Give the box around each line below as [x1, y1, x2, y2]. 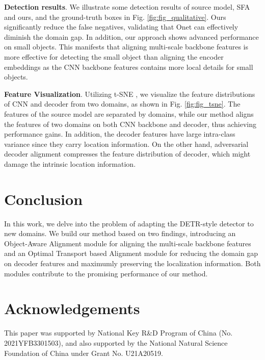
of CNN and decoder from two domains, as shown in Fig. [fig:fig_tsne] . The [4, 98, 241, 109]
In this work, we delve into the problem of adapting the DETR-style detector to [4, 218, 254, 228]
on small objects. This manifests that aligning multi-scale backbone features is [4, 41, 248, 52]
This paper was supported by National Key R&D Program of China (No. [4, 327, 233, 338]
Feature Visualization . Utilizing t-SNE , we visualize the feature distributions [4, 88, 255, 99]
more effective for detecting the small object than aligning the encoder [4, 51, 224, 62]
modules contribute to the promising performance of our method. [4, 268, 208, 278]
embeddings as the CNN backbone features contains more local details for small [4, 61, 253, 72]
